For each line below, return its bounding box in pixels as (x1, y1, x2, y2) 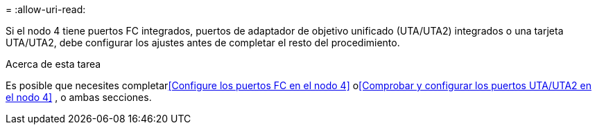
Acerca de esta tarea (6, 58, 101, 70)
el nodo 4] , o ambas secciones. (6, 91, 152, 103)
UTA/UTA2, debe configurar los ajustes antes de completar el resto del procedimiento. (6, 37, 400, 48)
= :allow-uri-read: (6, 3, 86, 15)
